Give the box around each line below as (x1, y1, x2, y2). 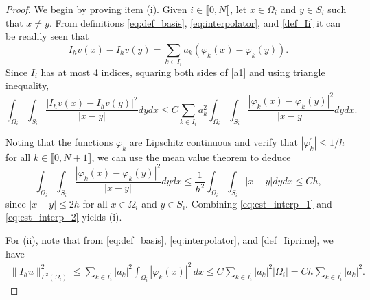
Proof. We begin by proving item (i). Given (5, 2, 187, 16)
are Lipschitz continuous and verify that (129, 134, 298, 149)
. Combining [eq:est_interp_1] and (185, 196, 332, 210)
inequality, (5, 78, 49, 92)
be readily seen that (5, 29, 89, 43)
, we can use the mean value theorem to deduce (91, 149, 291, 164)
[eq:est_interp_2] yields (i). (5, 210, 122, 224)
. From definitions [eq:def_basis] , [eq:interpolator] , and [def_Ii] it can (49, 15, 341, 29)
